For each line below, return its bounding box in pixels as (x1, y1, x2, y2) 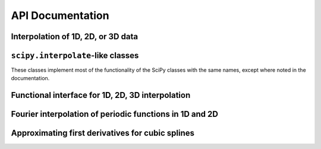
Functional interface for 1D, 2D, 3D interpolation (11, 90, 191, 100)
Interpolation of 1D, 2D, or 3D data (11, 31, 139, 42)
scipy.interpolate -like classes (11, 50, 139, 61)
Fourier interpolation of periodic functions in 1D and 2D (11, 109, 218, 119)
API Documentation (11, 9, 109, 22)
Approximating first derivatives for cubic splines (11, 128, 194, 138)
